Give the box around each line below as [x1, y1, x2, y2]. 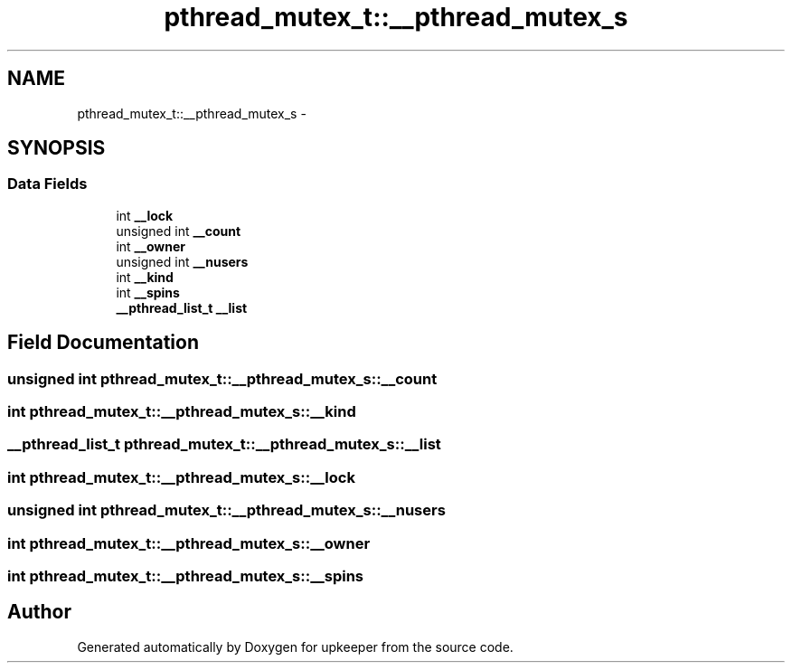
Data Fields [7, 175, 88, 193]
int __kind [116, 269, 174, 285]
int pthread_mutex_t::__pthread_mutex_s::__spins [7, 566, 364, 585]
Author [7, 600, 71, 624]
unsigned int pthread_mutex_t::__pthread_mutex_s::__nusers [7, 501, 446, 520]
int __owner [116, 238, 185, 254]
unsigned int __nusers [116, 253, 249, 269]
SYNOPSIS [7, 137, 106, 160]
